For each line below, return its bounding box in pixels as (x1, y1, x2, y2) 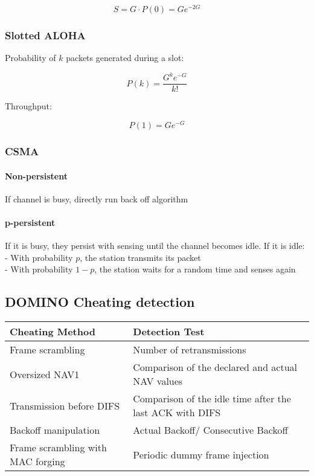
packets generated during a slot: (66, 51, 184, 64)
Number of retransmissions (133, 343, 246, 357)
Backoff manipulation (10, 423, 100, 437)
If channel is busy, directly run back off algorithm (5, 192, 188, 205)
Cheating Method (10, 324, 95, 339)
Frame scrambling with (10, 440, 107, 455)
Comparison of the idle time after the (133, 391, 291, 406)
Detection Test (133, 324, 205, 339)
